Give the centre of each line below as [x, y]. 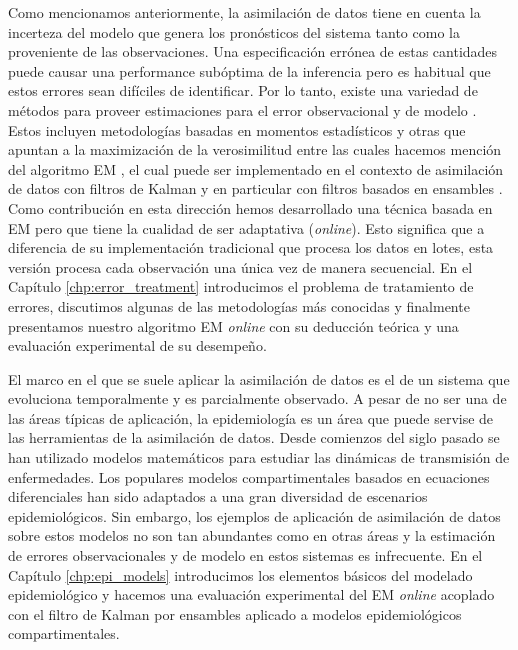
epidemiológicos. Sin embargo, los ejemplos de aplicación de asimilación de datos [254, 515]
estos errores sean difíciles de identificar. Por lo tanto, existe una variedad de [243, 90]
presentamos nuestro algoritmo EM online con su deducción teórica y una [233, 325]
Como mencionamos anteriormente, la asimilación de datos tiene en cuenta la [244, 12]
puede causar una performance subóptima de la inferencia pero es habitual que [249, 70]
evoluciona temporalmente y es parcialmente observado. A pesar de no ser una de [257, 398]
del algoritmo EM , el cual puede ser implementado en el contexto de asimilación [256, 168]
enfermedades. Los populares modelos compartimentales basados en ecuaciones [249, 476]
